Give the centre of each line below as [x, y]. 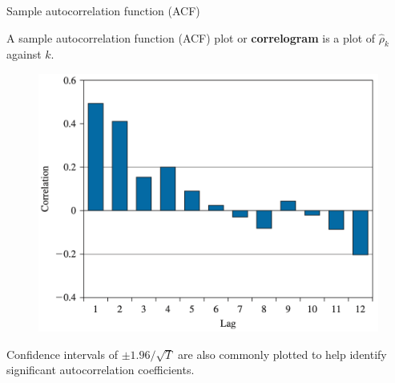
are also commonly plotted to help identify [282, 354]
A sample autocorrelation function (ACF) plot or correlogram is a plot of [191, 37]
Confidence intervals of [62, 354]
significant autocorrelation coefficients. [101, 370]
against [24, 54]
